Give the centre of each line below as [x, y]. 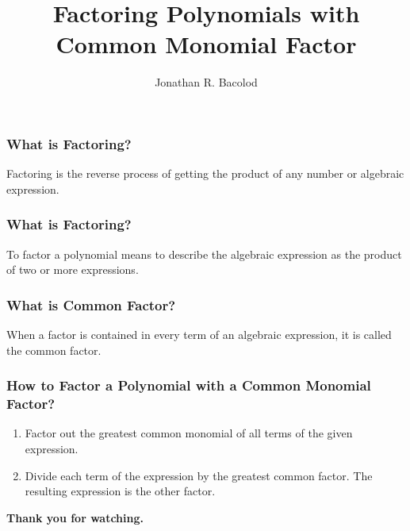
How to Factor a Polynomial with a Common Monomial [189, 385]
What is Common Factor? [91, 304]
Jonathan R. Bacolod [206, 82]
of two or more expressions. [73, 269]
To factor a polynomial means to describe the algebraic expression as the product [204, 254]
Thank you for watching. [75, 517]
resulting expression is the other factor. [120, 491]
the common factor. [54, 350]
